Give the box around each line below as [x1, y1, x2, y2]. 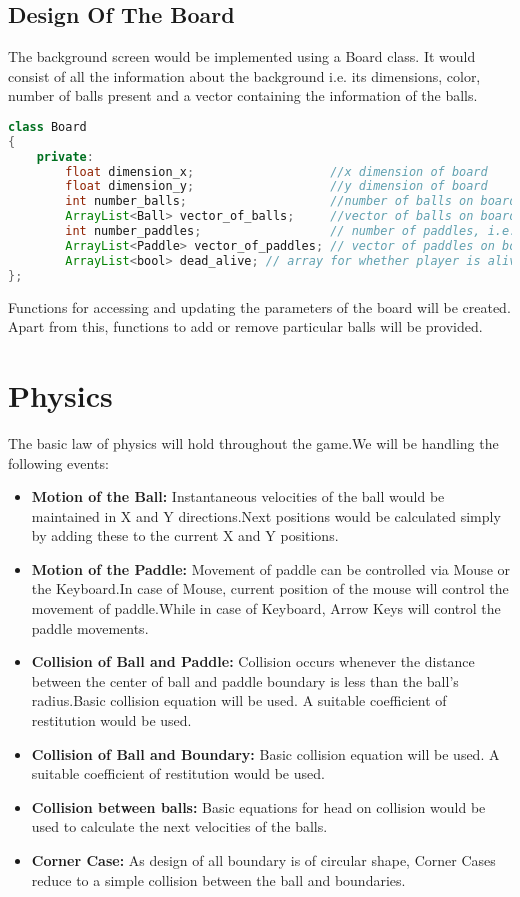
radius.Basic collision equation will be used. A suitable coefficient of [31, 690, 447, 711]
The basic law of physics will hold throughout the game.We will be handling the [8, 432, 499, 453]
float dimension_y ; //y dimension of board [65, 179, 488, 194]
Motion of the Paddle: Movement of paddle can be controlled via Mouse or [31, 558, 511, 579]
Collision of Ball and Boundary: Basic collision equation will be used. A [31, 743, 500, 764]
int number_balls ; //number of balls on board [65, 194, 517, 209]
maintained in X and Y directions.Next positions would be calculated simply [31, 505, 501, 526]
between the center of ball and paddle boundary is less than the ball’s [31, 670, 459, 691]
